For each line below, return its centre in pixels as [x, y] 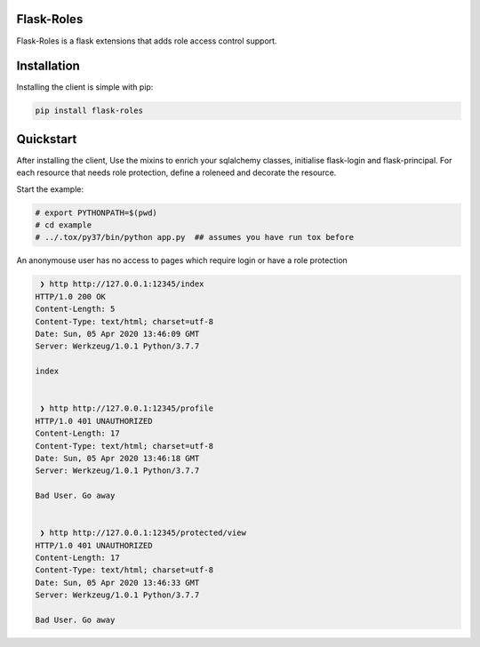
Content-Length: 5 [75, 309]
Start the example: [50, 189]
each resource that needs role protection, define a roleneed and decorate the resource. [176, 172]
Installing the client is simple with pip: [85, 87]
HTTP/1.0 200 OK [71, 296]
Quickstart [47, 139]
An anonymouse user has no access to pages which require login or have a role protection [182, 260]
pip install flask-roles [89, 111]
